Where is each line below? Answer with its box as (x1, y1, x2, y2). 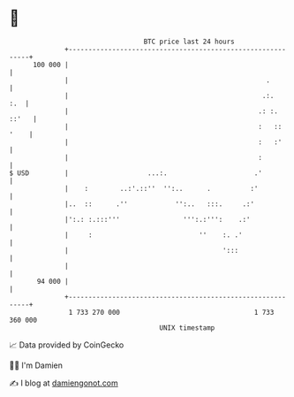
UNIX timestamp (159, 323, 215, 332)
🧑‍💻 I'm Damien (9, 360, 64, 370)
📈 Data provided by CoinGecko (9, 340, 124, 350)
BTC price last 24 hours (143, 37, 236, 46)
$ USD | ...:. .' (9, 168, 263, 178)
